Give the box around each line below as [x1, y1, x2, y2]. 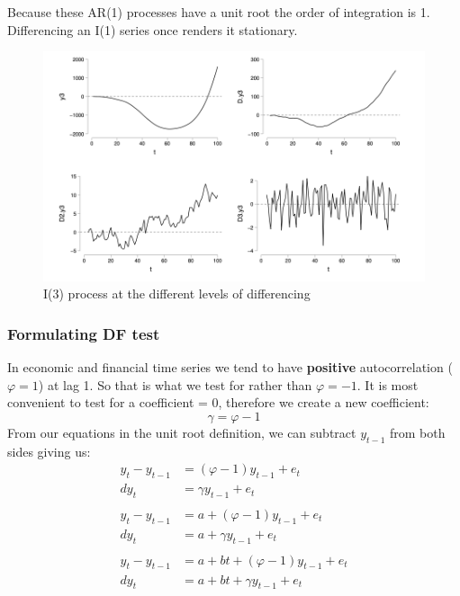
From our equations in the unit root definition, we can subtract [7, 423, 356, 441]
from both [389, 423, 446, 441]
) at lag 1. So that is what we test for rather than [38, 375, 312, 394]
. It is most [356, 375, 419, 394]
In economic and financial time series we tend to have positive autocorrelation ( [7, 358, 453, 377]
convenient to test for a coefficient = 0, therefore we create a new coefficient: [7, 393, 429, 412]
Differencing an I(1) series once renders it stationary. [7, 20, 298, 39]
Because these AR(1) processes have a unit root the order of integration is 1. [7, 3, 430, 21]
